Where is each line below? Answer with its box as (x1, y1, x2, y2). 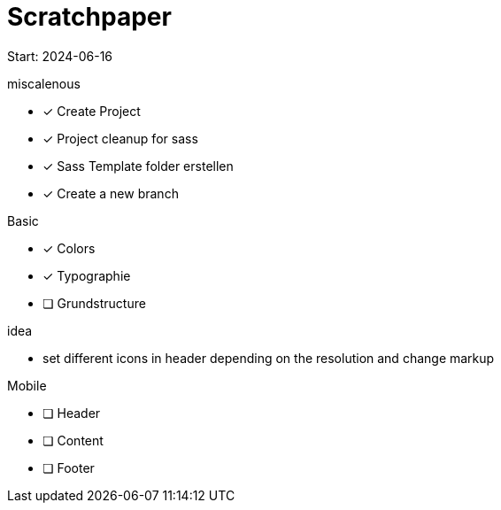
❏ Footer (42, 460, 95, 475)
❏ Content (42, 432, 104, 448)
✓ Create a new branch (42, 185, 179, 201)
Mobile (7, 377, 47, 393)
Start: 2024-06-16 (7, 48, 113, 64)
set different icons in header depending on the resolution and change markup (42, 350, 495, 366)
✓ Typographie (42, 267, 131, 283)
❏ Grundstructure (42, 295, 146, 311)
